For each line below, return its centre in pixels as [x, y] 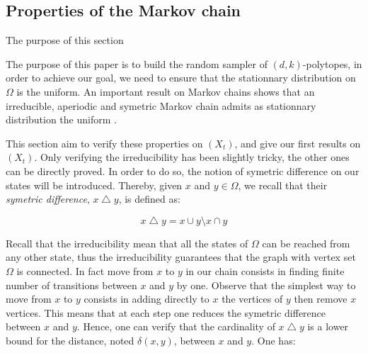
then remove [321, 299]
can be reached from [306, 243]
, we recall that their [283, 185]
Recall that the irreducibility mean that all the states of [127, 243]
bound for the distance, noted [70, 340]
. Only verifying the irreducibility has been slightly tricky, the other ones [192, 157]
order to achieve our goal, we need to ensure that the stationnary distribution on [181, 78]
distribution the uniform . [61, 119]
